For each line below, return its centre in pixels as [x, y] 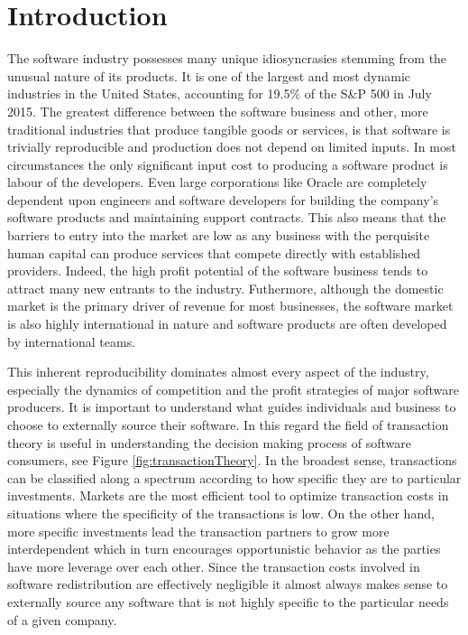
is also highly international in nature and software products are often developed [227, 324]
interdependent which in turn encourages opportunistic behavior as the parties [224, 549]
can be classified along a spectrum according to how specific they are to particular [234, 477]
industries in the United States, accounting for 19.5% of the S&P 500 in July [220, 93]
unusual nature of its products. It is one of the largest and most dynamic [209, 75]
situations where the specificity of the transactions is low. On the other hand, [221, 513]
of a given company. [62, 619]
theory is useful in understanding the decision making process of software [209, 442]
